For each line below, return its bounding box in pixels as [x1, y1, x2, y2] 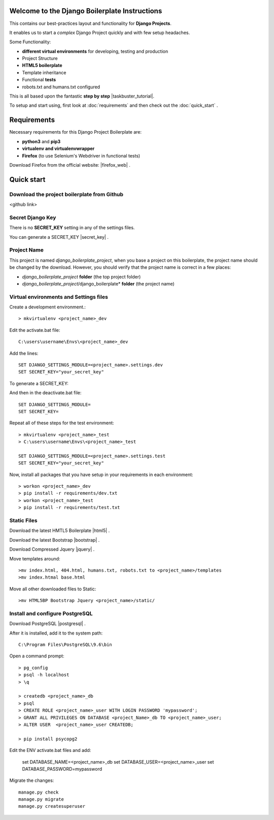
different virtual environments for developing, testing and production [22, 48, 168, 54]
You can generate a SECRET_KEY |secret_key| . [9, 234, 109, 240]
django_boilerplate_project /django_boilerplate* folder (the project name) [22, 280, 175, 287]
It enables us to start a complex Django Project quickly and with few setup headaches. [9, 29, 190, 36]
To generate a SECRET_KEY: [9, 380, 68, 386]
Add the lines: [9, 350, 39, 356]
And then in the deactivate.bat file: [9, 390, 82, 396]
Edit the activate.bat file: [9, 327, 60, 333]
